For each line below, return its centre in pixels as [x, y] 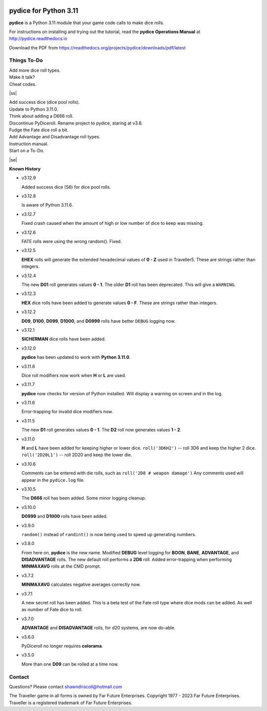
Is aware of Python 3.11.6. [47, 205]
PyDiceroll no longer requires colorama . [62, 646]
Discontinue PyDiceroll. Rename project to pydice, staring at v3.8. [76, 123]
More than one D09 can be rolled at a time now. [70, 664]
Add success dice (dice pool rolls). [44, 102]
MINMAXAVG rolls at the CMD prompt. [61, 566]
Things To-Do [26, 60]
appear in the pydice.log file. [53, 480]
